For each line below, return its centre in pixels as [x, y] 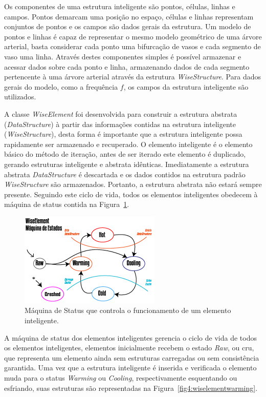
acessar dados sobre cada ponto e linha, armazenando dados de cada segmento [127, 66]
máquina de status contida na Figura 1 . [67, 204]
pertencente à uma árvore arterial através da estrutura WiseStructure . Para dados [132, 77]
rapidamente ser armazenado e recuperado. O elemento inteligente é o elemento [128, 144]
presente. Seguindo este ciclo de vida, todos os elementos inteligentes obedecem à [131, 194]
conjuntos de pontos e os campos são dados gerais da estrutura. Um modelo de [128, 26]
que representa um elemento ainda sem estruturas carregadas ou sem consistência [132, 357]
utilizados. [20, 97]
